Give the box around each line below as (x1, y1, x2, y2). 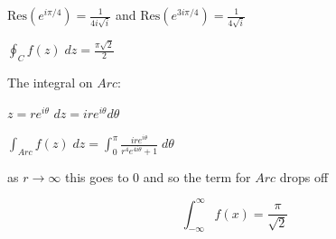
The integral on (7, 73, 93, 92)
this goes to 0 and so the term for (64, 167, 251, 186)
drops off (279, 167, 329, 186)
